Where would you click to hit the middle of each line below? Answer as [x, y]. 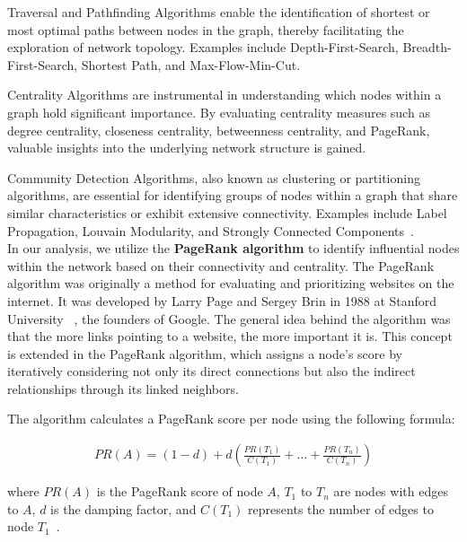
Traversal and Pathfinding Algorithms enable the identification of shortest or [219, 12]
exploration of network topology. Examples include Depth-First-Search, [203, 47]
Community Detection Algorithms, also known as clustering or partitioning [214, 177]
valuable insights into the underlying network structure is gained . [187, 148]
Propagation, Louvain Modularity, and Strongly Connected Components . [211, 230]
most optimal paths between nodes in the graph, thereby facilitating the [206, 29]
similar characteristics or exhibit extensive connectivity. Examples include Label [227, 212]
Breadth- [427, 47]
